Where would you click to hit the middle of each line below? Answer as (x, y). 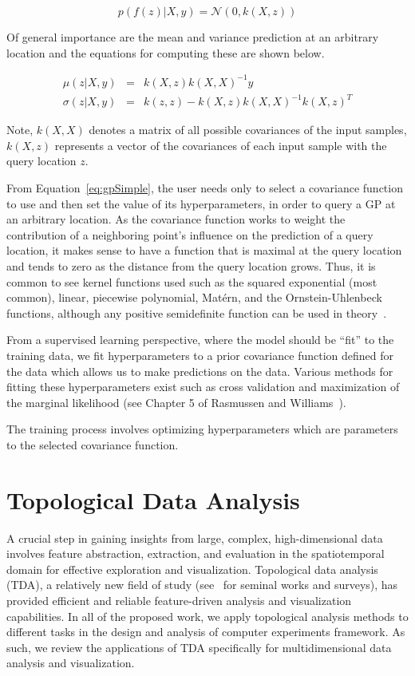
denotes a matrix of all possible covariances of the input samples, (248, 130)
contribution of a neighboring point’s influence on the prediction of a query (190, 234)
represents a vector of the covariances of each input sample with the (221, 145)
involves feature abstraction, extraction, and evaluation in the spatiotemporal (196, 553)
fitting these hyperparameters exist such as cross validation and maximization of (203, 387)
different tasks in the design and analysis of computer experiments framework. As (206, 632)
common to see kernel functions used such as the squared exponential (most (192, 281)
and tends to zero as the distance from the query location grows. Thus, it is (191, 266)
